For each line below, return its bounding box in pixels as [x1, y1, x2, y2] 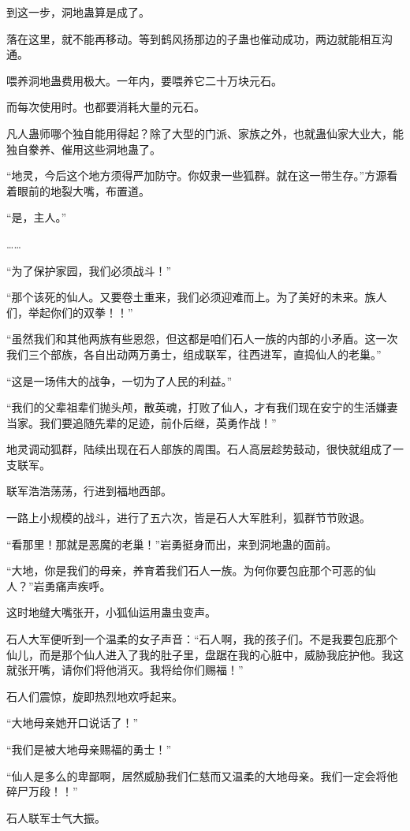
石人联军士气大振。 [6, 809, 106, 825]
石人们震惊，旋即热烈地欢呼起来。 [6, 688, 183, 704]
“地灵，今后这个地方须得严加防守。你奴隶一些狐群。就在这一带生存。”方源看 [6, 167, 398, 184]
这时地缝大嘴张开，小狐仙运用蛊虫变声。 [6, 604, 216, 620]
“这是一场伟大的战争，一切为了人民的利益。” [6, 372, 233, 389]
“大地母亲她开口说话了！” [6, 714, 139, 731]
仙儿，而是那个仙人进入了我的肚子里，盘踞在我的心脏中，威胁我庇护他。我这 [6, 646, 404, 662]
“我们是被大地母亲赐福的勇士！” [6, 741, 172, 757]
